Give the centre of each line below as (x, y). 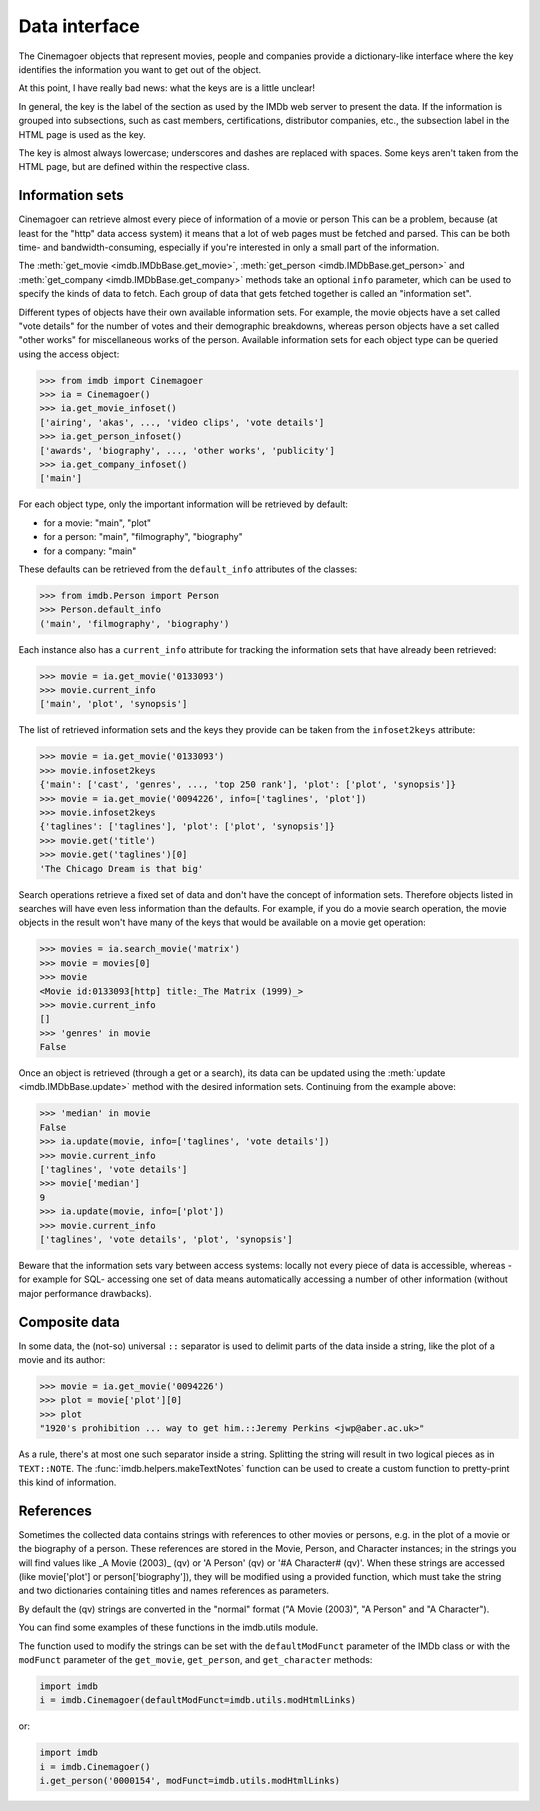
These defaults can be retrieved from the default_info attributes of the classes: (188, 569)
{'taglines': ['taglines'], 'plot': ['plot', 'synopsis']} (187, 826)
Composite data (69, 1321)
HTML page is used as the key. (82, 134)
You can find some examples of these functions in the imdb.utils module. (168, 1627)
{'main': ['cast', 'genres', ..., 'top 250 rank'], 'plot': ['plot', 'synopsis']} (248, 784)
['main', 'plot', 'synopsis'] (113, 704)
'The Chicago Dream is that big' (121, 868)
